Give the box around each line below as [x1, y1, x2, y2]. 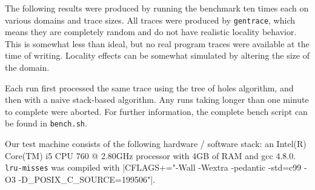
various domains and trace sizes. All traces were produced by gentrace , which [5, 13, 295, 26]
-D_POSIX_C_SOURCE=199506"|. [18, 172, 155, 185]
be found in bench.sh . [5, 117, 87, 129]
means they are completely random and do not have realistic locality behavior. [5, 25, 297, 38]
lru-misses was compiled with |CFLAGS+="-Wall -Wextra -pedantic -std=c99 [5, 161, 302, 174]
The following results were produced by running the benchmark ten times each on [5, 2, 309, 14]
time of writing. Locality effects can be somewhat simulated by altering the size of [5, 49, 310, 62]
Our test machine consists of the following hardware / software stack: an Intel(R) [5, 137, 307, 150]
